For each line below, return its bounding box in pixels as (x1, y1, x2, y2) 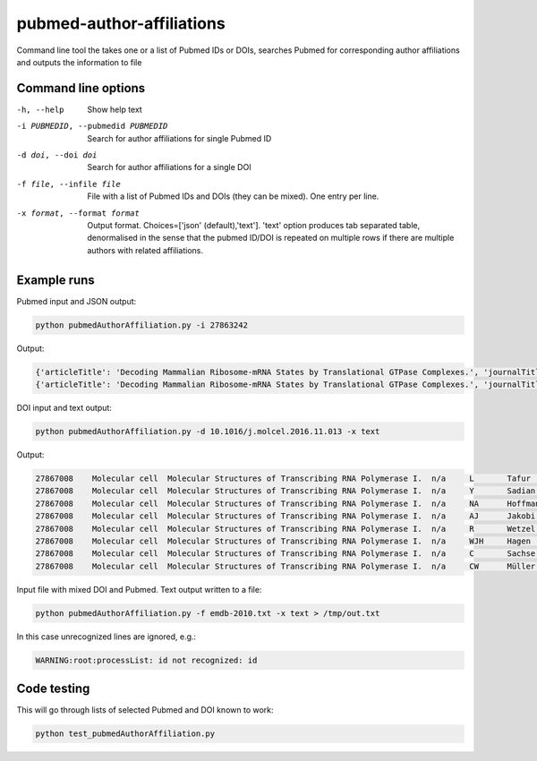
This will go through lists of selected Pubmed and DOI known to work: (16, 705, 274, 715)
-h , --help (16, 104, 64, 115)
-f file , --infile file (16, 179, 121, 189)
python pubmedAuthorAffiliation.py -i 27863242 (35, 320, 248, 330)
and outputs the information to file (16, 56, 142, 67)
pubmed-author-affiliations (16, 13, 226, 33)
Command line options (16, 81, 146, 96)
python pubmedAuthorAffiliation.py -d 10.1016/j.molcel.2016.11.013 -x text (35, 426, 380, 436)
